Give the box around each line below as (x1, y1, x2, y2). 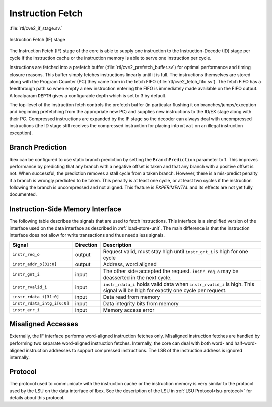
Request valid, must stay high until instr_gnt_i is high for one (103, 248, 248, 255)
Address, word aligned (103, 261, 157, 268)
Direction (75, 241, 98, 248)
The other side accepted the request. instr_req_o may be (103, 267, 239, 275)
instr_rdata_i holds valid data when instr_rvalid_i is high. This (103, 280, 254, 287)
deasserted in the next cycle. (103, 274, 172, 281)
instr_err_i (12, 307, 40, 313)
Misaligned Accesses (9, 320, 78, 328)
